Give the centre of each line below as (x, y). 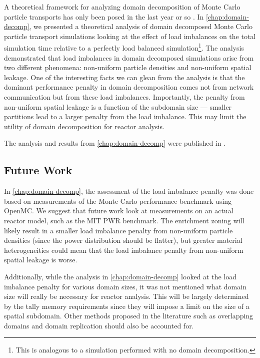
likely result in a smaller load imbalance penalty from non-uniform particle (118, 230)
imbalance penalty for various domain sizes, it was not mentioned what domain (125, 286)
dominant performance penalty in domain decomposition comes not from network (129, 87)
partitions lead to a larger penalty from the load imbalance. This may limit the (125, 116)
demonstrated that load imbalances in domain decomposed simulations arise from (129, 57)
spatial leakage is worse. (41, 260)
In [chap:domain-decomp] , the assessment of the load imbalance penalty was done (129, 191)
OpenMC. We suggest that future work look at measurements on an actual (119, 211)
